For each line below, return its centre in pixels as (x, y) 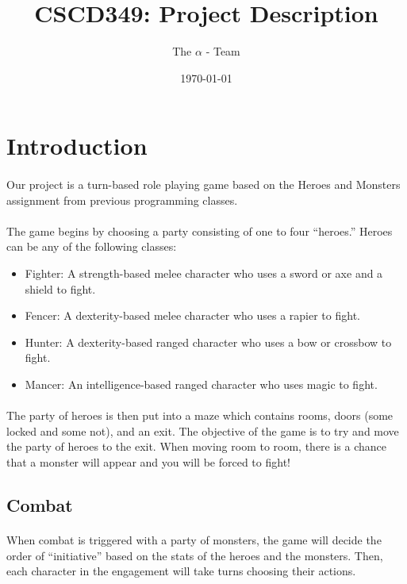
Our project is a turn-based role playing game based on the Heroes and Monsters (203, 184)
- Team (223, 51)
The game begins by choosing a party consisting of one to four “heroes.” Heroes (200, 231)
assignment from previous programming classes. (122, 200)
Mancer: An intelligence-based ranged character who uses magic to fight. (201, 384)
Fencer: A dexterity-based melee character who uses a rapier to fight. (192, 315)
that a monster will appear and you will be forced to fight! (148, 462)
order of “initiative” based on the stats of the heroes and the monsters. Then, (195, 555)
